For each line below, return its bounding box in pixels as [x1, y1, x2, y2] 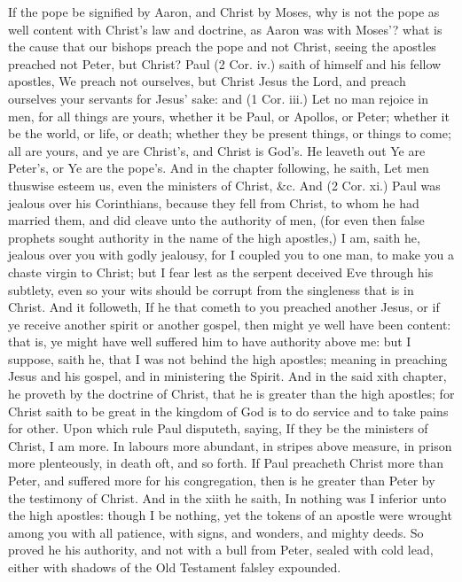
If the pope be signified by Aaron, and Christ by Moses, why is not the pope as [8, 3, 440, 20]
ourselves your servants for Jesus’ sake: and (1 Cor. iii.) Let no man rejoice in [8, 89, 429, 107]
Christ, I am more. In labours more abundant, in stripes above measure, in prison [8, 436, 452, 454]
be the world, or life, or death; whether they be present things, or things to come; [8, 124, 451, 143]
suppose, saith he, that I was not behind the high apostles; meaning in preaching [8, 349, 448, 368]
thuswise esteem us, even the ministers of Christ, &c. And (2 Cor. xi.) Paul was [8, 175, 441, 194]
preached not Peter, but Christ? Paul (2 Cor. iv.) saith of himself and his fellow [8, 54, 442, 73]
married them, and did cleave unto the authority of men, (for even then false [8, 211, 425, 229]
